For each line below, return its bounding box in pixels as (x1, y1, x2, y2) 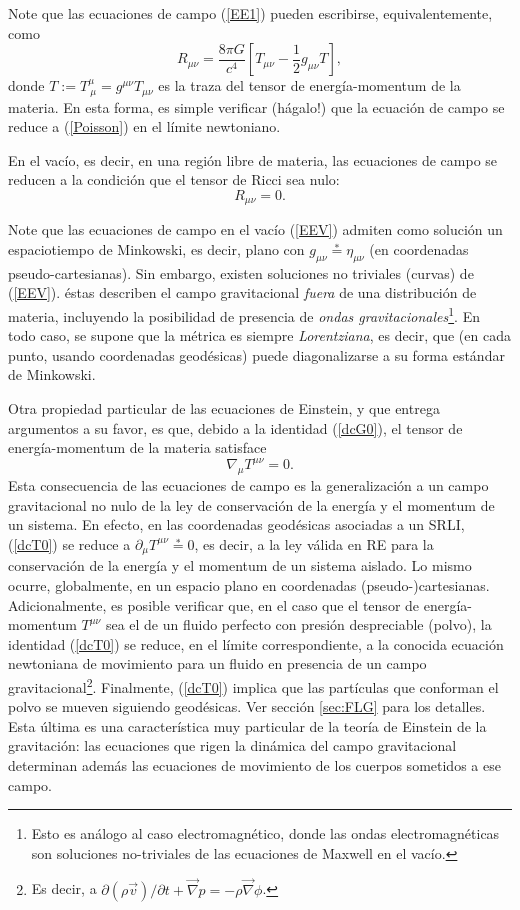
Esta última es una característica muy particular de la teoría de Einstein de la (8, 715, 487, 736)
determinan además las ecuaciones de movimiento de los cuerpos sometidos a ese (8, 754, 501, 775)
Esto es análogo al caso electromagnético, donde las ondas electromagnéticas (31, 823, 500, 844)
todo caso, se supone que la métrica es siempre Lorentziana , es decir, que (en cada (8, 325, 511, 346)
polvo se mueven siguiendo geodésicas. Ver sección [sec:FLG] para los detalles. (8, 696, 486, 717)
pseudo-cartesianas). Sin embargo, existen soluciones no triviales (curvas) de (8, 262, 474, 283)
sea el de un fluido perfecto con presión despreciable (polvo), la (105, 614, 492, 635)
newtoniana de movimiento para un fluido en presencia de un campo (8, 653, 427, 674)
